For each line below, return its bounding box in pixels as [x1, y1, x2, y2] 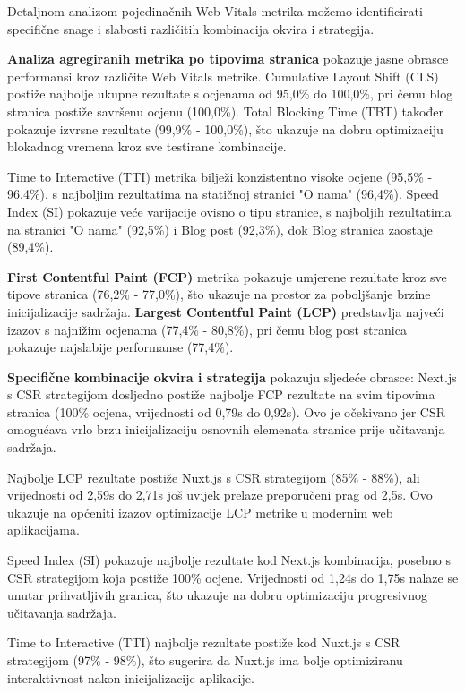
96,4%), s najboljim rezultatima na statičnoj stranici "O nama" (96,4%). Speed [7, 184, 439, 203]
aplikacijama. [7, 520, 80, 539]
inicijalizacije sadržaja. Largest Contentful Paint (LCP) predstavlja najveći [7, 302, 444, 321]
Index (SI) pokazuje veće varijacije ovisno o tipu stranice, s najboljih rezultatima [7, 201, 452, 220]
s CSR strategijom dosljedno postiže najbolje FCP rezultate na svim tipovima [7, 385, 435, 404]
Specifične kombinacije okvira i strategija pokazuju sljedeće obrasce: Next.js [7, 367, 457, 386]
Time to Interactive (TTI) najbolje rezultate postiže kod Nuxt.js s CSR [7, 633, 400, 652]
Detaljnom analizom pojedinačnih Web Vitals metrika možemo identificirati [7, 2, 423, 20]
